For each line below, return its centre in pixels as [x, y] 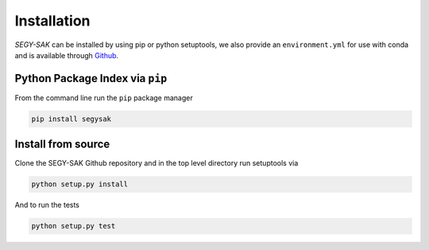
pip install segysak [71, 119]
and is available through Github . [67, 55]
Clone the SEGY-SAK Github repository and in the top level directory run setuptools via [157, 163]
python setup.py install [80, 184]
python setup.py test [73, 226]
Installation [52, 21]
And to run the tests [47, 205]
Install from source [62, 145]
